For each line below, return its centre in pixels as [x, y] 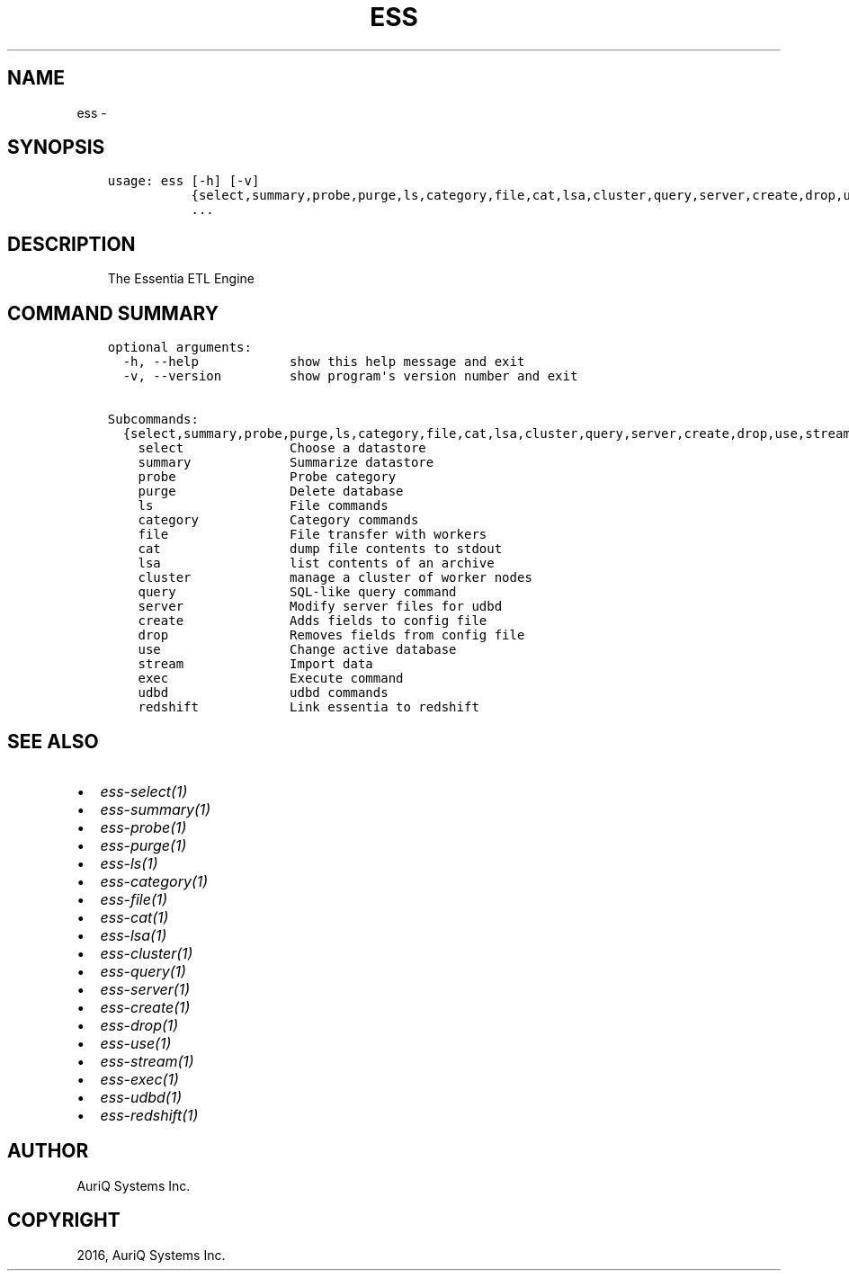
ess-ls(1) [129, 863]
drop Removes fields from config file [331, 635]
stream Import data [255, 664]
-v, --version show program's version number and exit [350, 376]
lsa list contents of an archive [316, 563]
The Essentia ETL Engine [181, 279]
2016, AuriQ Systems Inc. [151, 1255]
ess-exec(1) [139, 1079]
